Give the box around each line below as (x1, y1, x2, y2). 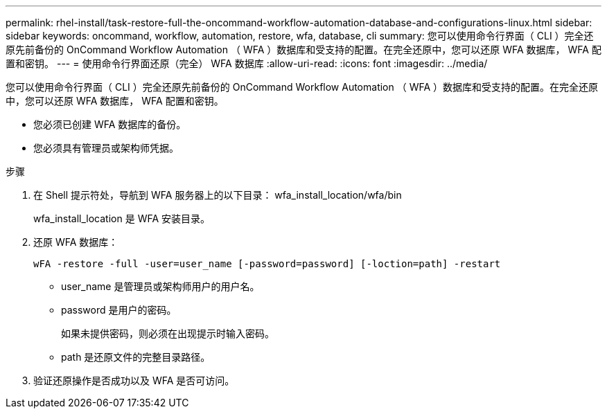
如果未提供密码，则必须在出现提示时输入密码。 (61, 327, 274, 339)
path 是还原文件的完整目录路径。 (61, 351, 211, 363)
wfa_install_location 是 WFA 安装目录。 (33, 213, 211, 224)
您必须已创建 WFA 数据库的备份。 (33, 118, 186, 130)
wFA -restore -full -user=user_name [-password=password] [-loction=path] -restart (33, 258, 501, 269)
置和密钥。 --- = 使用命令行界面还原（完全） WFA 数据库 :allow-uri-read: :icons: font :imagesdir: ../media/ (6, 57, 488, 69)
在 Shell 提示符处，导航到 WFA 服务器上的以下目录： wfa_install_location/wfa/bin (33, 189, 402, 201)
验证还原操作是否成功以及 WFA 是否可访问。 (33, 375, 235, 386)
